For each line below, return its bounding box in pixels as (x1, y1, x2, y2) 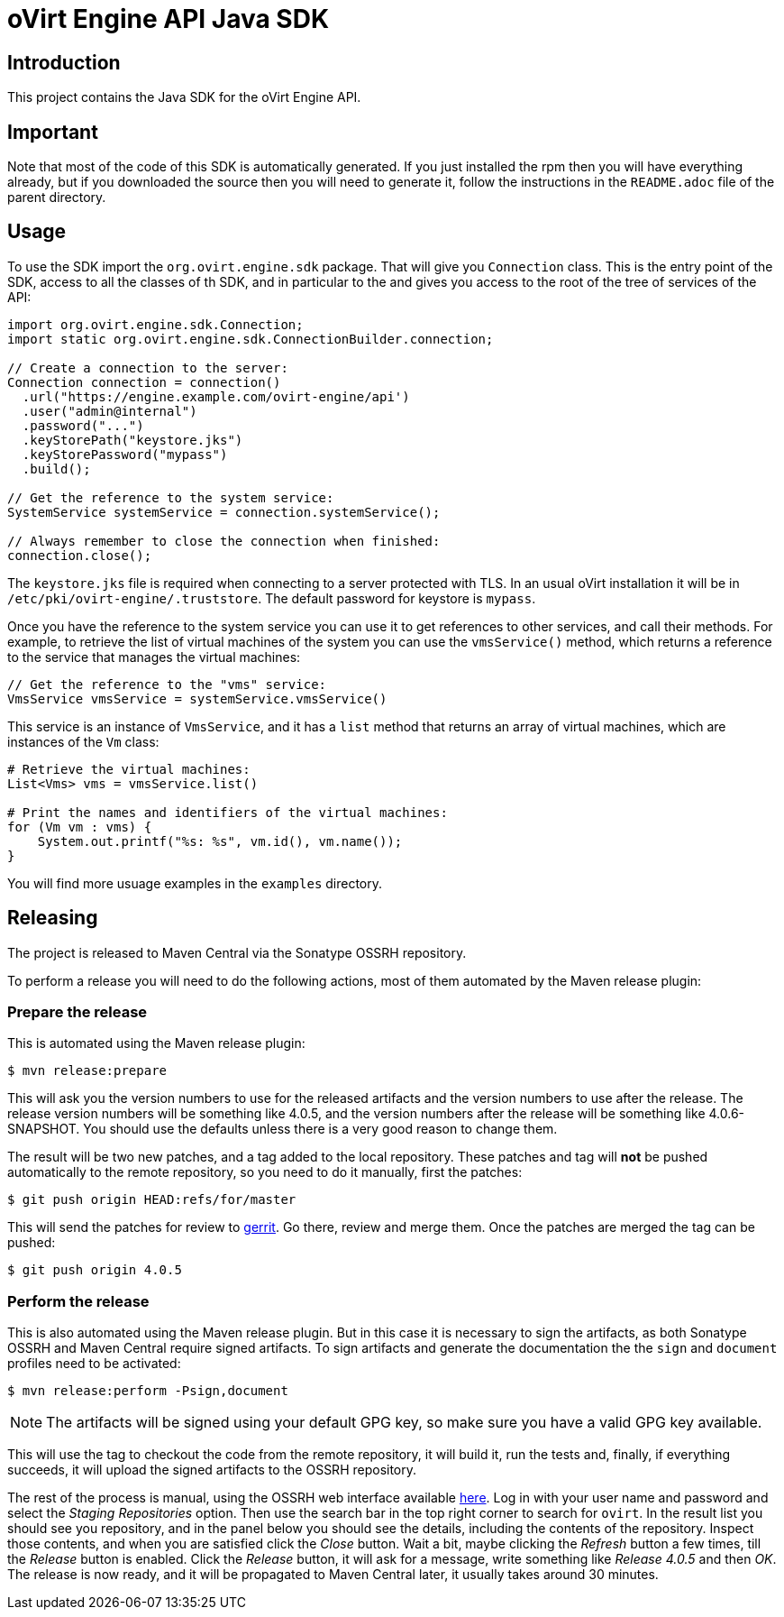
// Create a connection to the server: (7, 360, 288, 375)
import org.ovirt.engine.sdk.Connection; (7, 317, 304, 332)
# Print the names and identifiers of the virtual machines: (7, 804, 448, 820)
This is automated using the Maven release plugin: (7, 1035, 305, 1052)
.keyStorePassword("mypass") (22, 446, 228, 462)
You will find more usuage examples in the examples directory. (7, 875, 383, 891)
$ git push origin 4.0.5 (7, 1263, 182, 1278)
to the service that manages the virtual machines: (7, 648, 301, 665)
